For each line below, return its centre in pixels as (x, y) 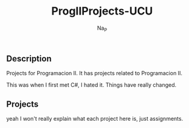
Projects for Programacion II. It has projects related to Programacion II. (94, 73)
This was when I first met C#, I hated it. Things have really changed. (91, 85)
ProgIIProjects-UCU (102, 11)
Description (29, 59)
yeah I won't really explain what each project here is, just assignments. (95, 118)
